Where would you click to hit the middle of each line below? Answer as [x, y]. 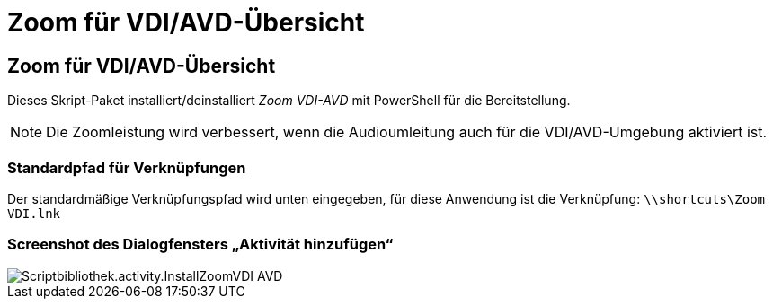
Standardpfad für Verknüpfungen [127, 167]
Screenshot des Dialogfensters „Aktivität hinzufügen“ [200, 245]
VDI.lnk [34, 213]
